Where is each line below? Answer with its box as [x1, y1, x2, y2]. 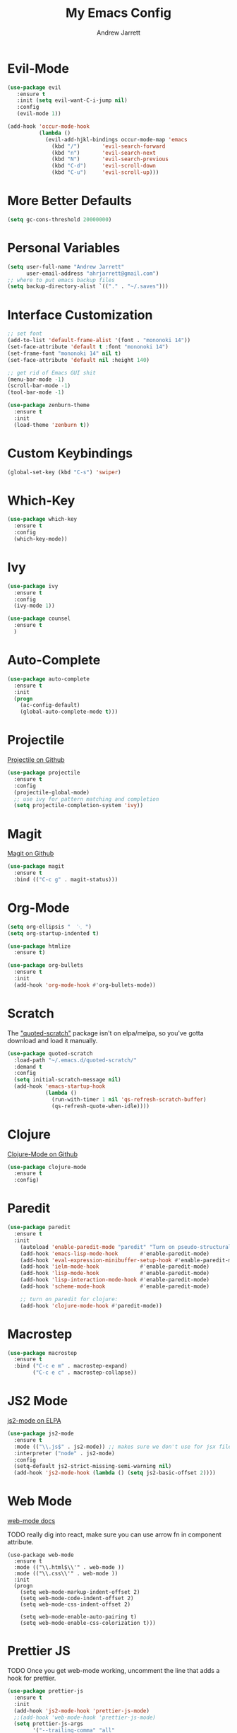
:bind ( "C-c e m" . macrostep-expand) [13, 1363, 128, 1370]
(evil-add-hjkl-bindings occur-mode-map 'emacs [44, 136, 188, 143]
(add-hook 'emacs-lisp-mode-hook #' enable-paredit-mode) [20, 1250, 210, 1257]
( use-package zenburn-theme [7, 401, 90, 409]
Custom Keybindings [7, 445, 133, 461]
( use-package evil [7, 83, 61, 91]
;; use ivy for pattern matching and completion [13, 795, 159, 803]
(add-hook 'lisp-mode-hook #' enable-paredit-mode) [20, 1270, 210, 1277]
